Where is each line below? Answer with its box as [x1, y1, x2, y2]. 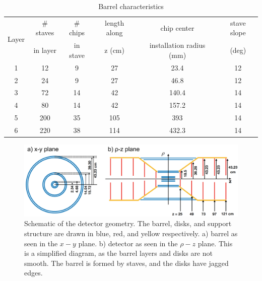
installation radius [149, 40, 206, 50]
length [105, 17, 124, 28]
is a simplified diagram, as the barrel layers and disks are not [24, 248, 213, 258]
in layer [33, 45, 56, 55]
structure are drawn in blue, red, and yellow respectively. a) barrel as [24, 228, 238, 239]
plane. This [198, 238, 233, 248]
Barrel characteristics [98, 1, 164, 11]
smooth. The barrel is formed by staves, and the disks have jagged [24, 257, 229, 268]
